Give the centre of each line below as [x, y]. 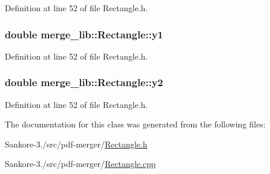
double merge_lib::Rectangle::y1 [84, 34]
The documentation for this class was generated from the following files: [135, 124]
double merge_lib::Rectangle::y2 [84, 82]
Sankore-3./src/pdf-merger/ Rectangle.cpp [80, 164]
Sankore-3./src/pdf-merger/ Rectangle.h [76, 144]
